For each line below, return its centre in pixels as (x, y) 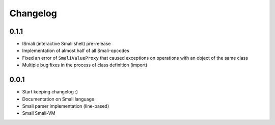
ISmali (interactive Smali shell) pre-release (66, 44)
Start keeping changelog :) (50, 92)
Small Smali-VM (39, 113)
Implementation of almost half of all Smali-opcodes (76, 51)
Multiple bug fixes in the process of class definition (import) (85, 65)
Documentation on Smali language (58, 99)
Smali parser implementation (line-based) (66, 106)
